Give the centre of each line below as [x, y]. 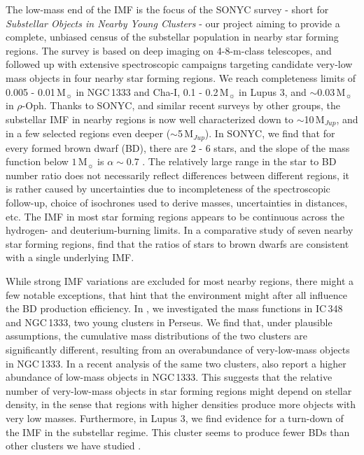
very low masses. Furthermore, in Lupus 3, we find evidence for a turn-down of [175, 418]
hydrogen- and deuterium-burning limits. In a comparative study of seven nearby [180, 230]
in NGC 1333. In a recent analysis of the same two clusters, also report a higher [176, 363]
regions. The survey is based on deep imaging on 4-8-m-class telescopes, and [169, 50]
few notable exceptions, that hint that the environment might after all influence [176, 294]
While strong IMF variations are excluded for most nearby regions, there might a [180, 281]
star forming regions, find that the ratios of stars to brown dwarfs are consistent [177, 243]
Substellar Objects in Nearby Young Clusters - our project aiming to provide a [173, 23]
